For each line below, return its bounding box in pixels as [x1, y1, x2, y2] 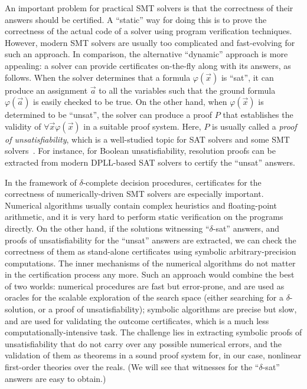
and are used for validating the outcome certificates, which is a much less [5, 314, 269, 327]
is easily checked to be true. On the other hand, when [33, 95, 227, 108]
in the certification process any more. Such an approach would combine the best [5, 268, 295, 281]
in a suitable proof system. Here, [83, 120, 201, 132]
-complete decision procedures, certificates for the [83, 176, 262, 188]
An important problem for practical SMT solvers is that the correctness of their [5, 2, 293, 14]
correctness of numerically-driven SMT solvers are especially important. [5, 187, 264, 200]
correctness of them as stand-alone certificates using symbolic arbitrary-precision [5, 245, 296, 258]
